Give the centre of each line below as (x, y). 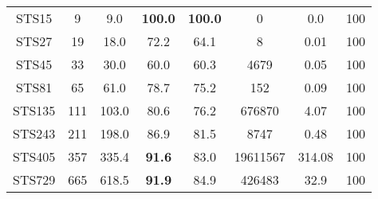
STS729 (34, 179)
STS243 (34, 133)
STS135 (34, 110)
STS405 (34, 156)
